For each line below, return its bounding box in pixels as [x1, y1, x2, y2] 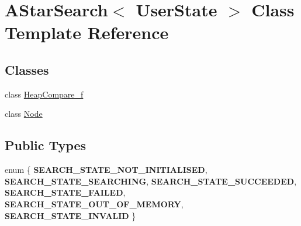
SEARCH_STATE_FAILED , [5, 186, 126, 199]
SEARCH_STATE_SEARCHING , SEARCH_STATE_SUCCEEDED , [5, 175, 297, 187]
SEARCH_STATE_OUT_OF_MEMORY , [5, 197, 184, 210]
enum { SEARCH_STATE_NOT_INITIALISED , [5, 164, 207, 176]
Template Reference [5, 20, 169, 44]
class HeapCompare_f [5, 88, 84, 100]
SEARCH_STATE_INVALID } [5, 209, 136, 221]
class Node [5, 107, 43, 120]
